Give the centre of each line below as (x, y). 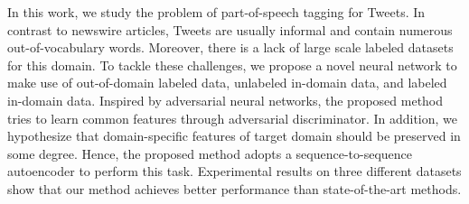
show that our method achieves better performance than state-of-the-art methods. (234, 188)
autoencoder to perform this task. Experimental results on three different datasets (234, 171)
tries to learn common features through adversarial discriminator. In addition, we (233, 118)
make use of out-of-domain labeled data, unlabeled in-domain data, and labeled (227, 83)
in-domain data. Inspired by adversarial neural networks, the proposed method (225, 100)
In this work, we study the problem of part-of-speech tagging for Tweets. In (216, 12)
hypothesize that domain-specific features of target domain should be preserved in (234, 136)
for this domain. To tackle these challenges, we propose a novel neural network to (232, 65)
